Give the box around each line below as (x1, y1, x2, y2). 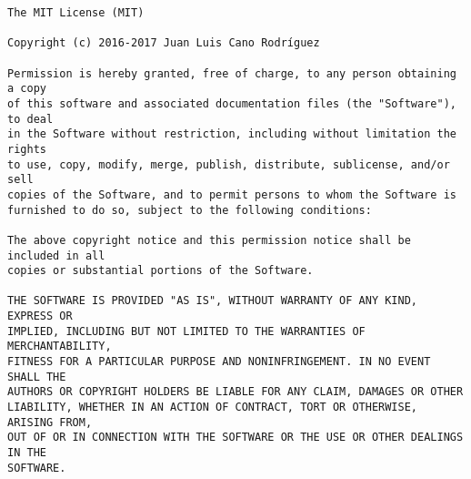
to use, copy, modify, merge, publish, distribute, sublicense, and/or (7, 158, 450, 171)
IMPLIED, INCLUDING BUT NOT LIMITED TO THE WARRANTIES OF (7, 324, 366, 338)
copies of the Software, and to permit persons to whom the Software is (7, 188, 456, 201)
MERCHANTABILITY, (7, 340, 112, 353)
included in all (7, 249, 105, 262)
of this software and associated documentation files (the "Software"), (7, 97, 456, 110)
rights (7, 142, 46, 156)
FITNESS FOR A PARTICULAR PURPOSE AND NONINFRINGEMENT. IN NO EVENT (7, 355, 431, 369)
